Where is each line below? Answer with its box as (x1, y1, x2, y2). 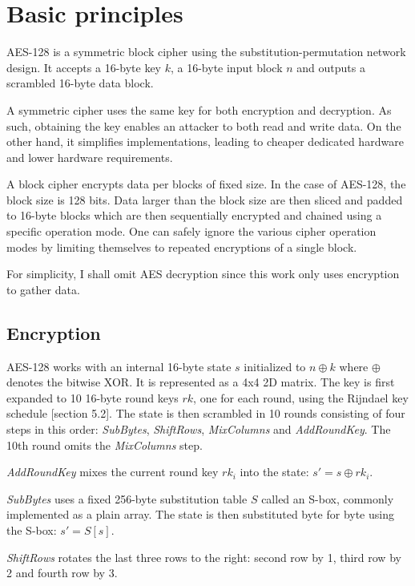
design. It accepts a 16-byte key (6, 59, 162, 75)
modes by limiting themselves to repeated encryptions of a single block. (6, 238, 357, 255)
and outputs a (296, 59, 365, 75)
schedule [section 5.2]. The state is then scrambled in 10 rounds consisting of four (6, 405, 405, 422)
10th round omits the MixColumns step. (6, 436, 203, 453)
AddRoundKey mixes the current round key (6, 463, 219, 480)
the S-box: (6, 521, 57, 538)
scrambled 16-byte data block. (6, 75, 154, 91)
